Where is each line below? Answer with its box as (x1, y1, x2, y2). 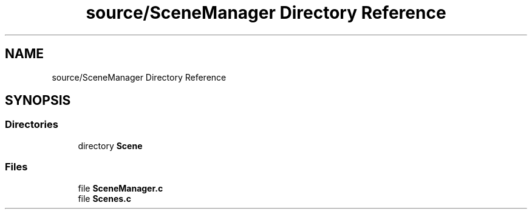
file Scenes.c (78, 193, 132, 204)
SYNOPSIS (5, 93, 71, 109)
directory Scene (78, 140, 143, 151)
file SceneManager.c (78, 182, 163, 193)
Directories (5, 118, 58, 131)
